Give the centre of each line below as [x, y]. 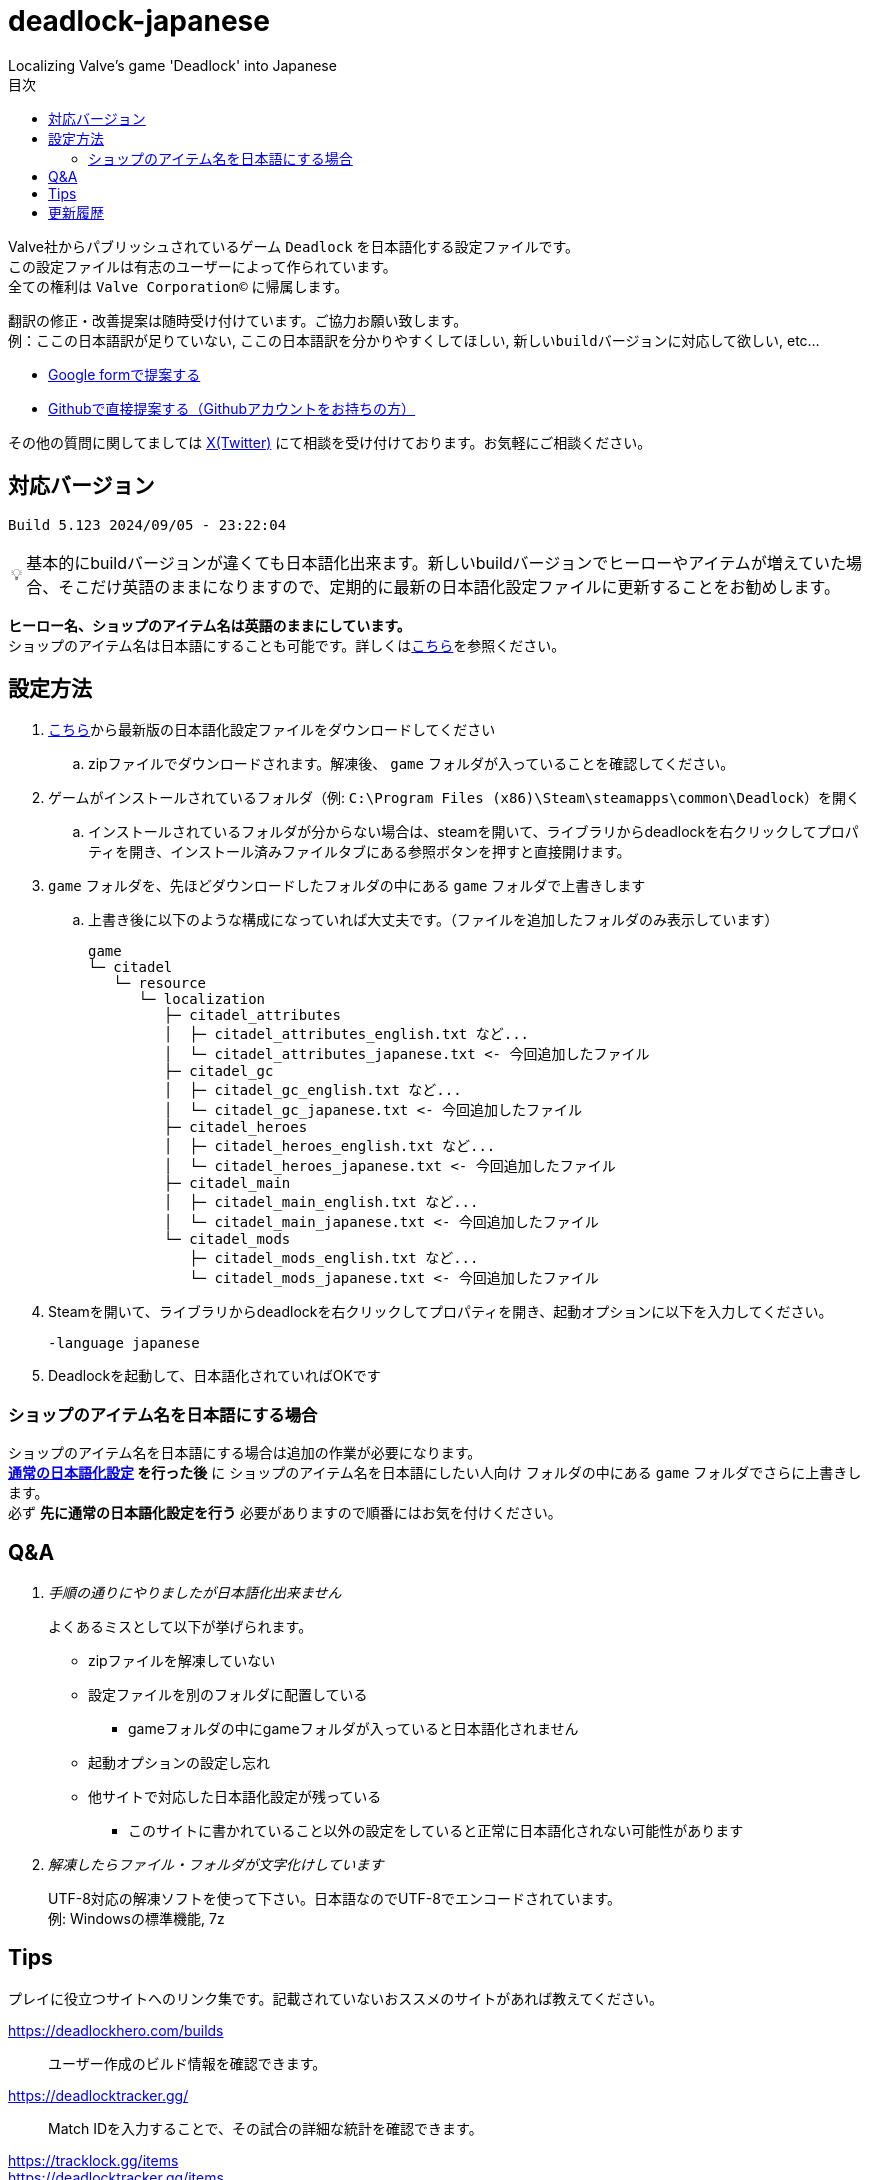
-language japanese [124, 1343]
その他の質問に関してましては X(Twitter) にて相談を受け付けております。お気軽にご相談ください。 [330, 442]
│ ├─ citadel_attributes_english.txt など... [346, 1034]
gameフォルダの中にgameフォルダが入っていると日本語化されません [353, 1729]
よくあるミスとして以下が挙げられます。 [180, 1627]
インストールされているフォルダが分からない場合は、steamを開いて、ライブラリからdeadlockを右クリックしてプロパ [473, 832]
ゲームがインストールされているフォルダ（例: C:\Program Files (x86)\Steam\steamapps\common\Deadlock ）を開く [454, 798]
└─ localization [202, 999]
